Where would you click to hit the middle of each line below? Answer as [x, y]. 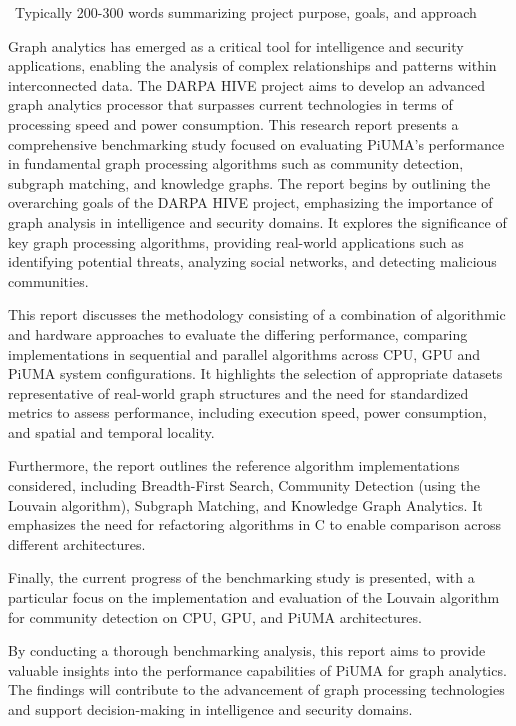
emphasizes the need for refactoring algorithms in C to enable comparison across [254, 524]
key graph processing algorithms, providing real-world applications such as [236, 241]
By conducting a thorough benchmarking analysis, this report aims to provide [247, 650]
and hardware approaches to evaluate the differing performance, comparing [238, 333]
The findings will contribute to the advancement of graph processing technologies [256, 689]
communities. [48, 280]
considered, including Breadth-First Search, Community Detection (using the [244, 485]
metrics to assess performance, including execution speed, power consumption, [247, 412]
